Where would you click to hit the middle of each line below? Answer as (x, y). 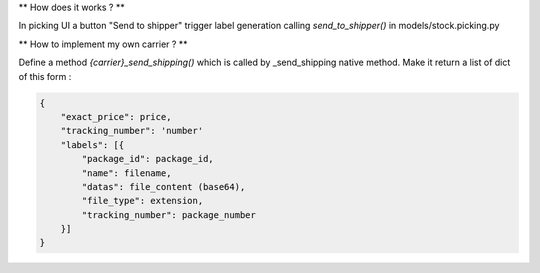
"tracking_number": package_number (169, 214)
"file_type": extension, (142, 201)
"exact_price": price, (116, 116)
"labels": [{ (92, 144)
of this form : (45, 76)
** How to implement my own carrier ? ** (103, 44)
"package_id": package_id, (147, 159)
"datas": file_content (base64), (163, 186)
